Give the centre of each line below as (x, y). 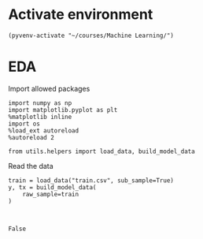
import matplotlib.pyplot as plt (63, 110)
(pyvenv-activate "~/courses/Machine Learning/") (91, 35)
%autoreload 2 (31, 137)
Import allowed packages (49, 88)
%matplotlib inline (40, 117)
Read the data (31, 166)
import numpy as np (40, 103)
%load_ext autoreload (44, 131)
